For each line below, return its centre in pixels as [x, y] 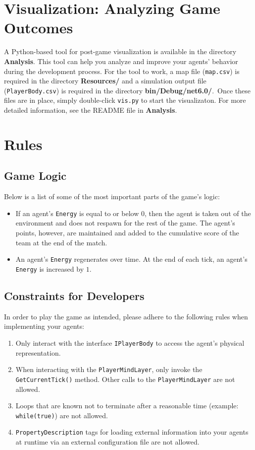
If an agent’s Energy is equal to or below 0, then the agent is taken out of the [133, 213]
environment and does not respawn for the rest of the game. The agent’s [125, 223]
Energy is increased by [50, 268]
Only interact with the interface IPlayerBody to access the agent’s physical [130, 342]
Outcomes [39, 28]
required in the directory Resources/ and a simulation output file [105, 81]
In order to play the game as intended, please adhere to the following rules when [126, 316]
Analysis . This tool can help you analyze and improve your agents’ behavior [121, 61]
